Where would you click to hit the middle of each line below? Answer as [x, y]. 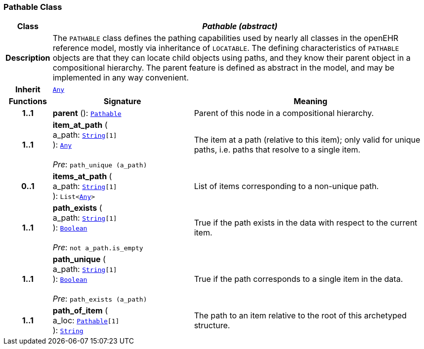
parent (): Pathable [87, 113]
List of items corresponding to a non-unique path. [286, 186]
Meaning [311, 101]
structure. [212, 326]
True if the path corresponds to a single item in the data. [298, 279]
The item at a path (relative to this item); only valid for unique [307, 140]
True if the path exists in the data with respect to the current [306, 223]
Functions [28, 101]
